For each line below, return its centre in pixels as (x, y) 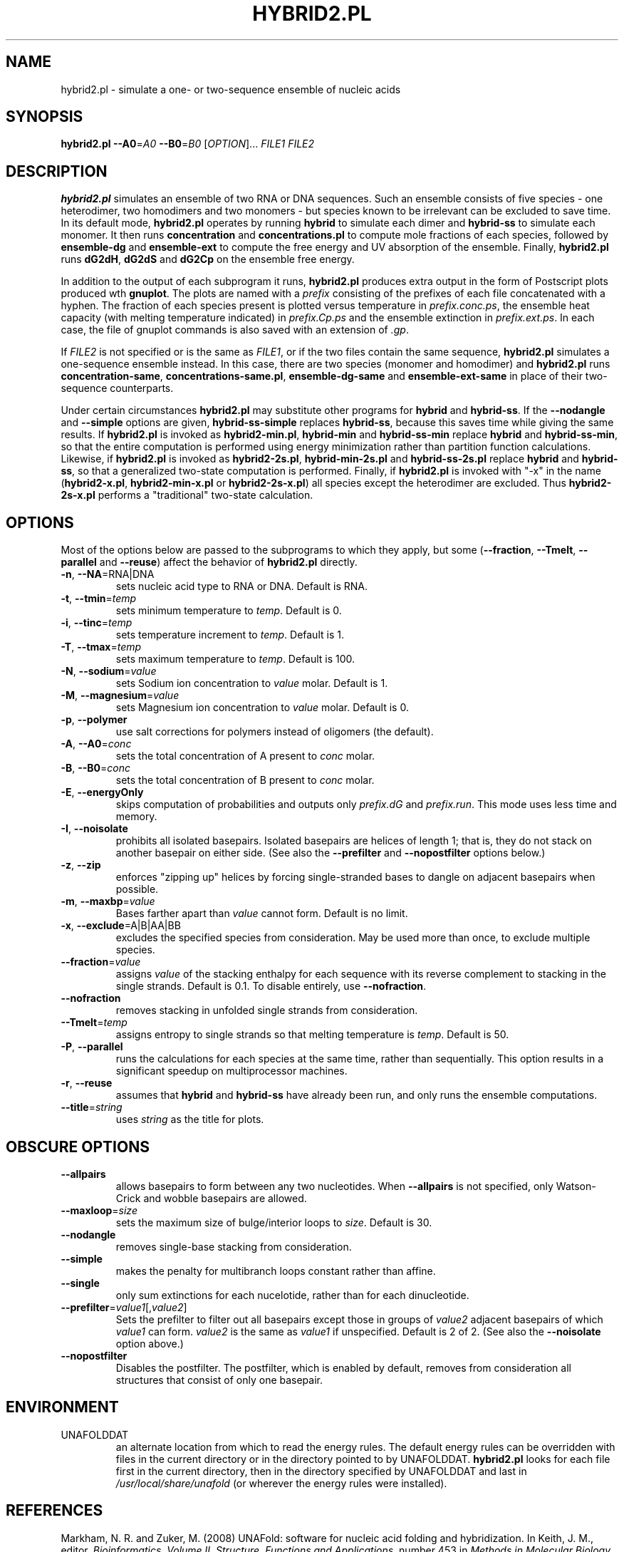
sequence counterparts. (117, 388)
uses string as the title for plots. (190, 1119)
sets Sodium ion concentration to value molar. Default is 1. (252, 683)
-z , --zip (81, 865)
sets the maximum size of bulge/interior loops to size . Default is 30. (274, 1222)
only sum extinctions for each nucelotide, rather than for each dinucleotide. (292, 1295)
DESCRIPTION (57, 171)
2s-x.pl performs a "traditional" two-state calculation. (187, 495)
